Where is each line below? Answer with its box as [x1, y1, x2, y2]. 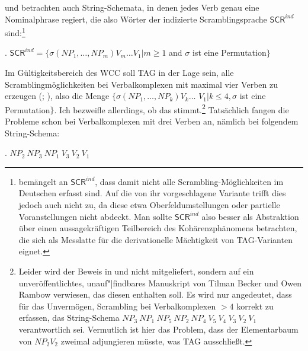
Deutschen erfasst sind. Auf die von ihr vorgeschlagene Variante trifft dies [18, 187, 286, 199]
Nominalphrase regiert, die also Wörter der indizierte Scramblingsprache [5, 12, 267, 25]
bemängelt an [18, 175, 68, 187]
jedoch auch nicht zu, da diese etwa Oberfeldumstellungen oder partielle [18, 199, 280, 211]
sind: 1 [5, 25, 25, 39]
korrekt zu [236, 299, 274, 312]
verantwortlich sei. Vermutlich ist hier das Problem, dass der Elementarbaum [18, 323, 299, 335]
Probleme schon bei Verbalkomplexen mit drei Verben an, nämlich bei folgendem [5, 115, 299, 127]
